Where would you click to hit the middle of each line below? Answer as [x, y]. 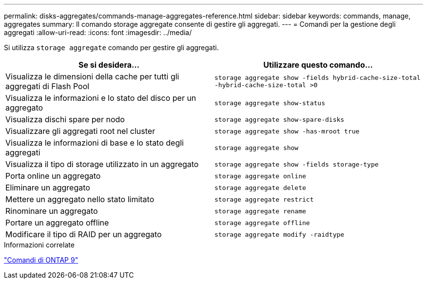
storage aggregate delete [260, 188]
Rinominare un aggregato [52, 211]
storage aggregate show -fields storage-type [297, 164]
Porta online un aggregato [53, 176]
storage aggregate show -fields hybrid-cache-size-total [318, 78]
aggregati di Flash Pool [48, 86]
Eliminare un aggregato [48, 188]
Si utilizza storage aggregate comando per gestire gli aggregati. [111, 47]
